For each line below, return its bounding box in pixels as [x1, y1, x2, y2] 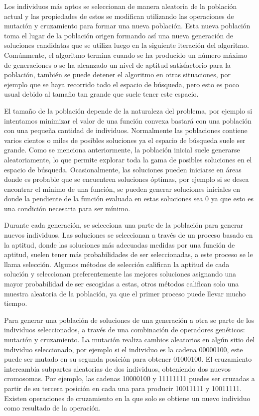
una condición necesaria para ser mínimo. [4, 203, 130, 213]
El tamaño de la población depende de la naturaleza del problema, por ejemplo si [4, 105, 253, 116]
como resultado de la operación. [4, 403, 101, 413]
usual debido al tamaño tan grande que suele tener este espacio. [4, 89, 199, 99]
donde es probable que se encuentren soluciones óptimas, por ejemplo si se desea [4, 174, 249, 184]
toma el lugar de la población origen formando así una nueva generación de [4, 30, 233, 40]
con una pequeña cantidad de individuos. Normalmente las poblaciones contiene [4, 125, 248, 136]
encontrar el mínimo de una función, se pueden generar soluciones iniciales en [4, 183, 241, 194]
